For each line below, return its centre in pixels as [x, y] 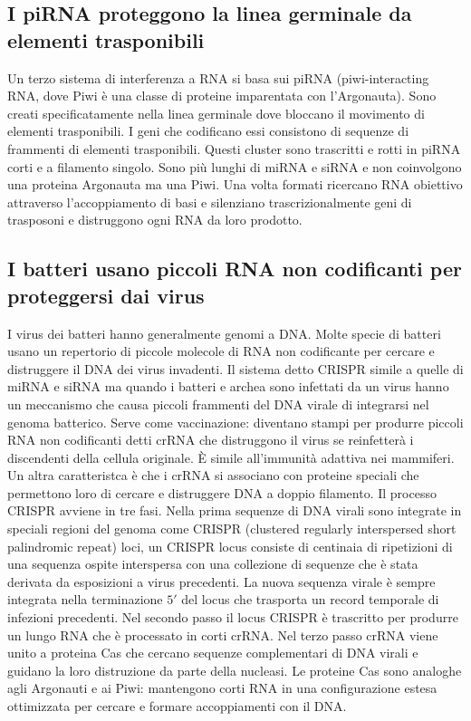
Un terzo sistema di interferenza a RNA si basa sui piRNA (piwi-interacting [218, 77]
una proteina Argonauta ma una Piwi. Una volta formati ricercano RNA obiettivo [235, 184]
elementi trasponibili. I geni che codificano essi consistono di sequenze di [208, 131]
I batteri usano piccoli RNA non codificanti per [235, 269]
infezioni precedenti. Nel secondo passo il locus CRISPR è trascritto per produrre [233, 617]
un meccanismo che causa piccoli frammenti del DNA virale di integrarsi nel [218, 404]
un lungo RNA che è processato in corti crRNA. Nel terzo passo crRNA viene [223, 634]
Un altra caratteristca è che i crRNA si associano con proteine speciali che [213, 475]
